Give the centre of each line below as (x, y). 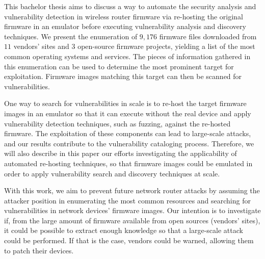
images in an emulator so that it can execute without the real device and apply (128, 113)
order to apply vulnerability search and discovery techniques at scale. (112, 173)
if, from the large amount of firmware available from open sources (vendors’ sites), (132, 220)
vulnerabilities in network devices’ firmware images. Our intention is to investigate (132, 210)
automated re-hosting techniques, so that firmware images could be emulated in (128, 163)
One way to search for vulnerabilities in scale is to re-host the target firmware (125, 103)
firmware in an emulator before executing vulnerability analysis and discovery (125, 26)
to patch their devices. (39, 250)
